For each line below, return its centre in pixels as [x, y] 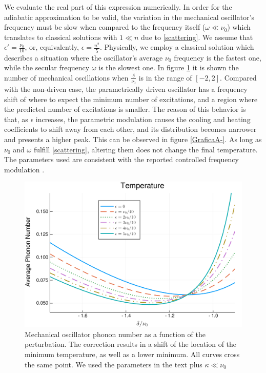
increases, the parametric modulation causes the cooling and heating [143, 119]
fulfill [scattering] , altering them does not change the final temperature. [146, 149]
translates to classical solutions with [61, 37]
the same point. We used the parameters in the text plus [114, 364]
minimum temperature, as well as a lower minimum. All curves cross [132, 354]
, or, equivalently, [52, 47]
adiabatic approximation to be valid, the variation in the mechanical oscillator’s [129, 17]
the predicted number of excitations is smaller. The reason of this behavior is [125, 109]
